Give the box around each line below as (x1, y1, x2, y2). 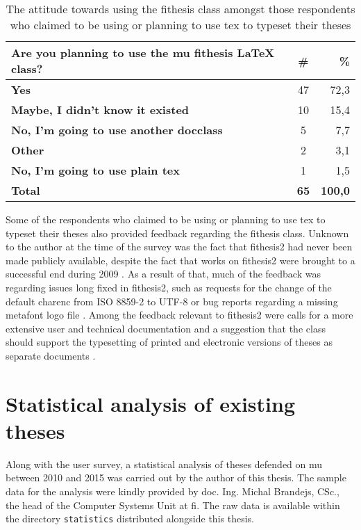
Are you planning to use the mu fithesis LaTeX (11, 45, 275, 61)
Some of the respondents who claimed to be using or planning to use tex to (6, 212, 326, 226)
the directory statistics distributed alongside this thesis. (6, 511, 254, 526)
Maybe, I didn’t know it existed (11, 102, 190, 118)
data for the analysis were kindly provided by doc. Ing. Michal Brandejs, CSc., (6, 484, 339, 499)
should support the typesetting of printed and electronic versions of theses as (6, 335, 333, 349)
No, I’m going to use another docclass (11, 122, 223, 138)
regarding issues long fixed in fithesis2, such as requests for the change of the (6, 280, 332, 294)
